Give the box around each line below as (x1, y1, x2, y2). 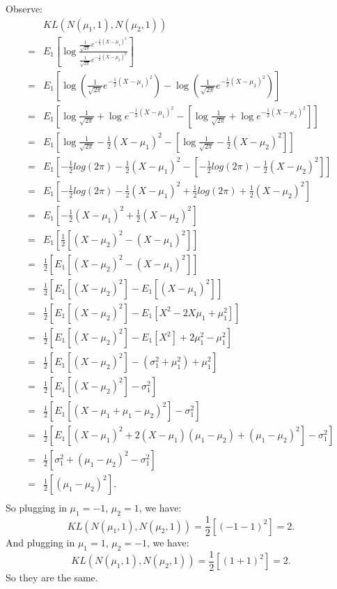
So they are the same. (6, 569, 98, 584)
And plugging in (6, 535, 75, 550)
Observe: (6, 1, 43, 15)
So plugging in (6, 500, 67, 515)
